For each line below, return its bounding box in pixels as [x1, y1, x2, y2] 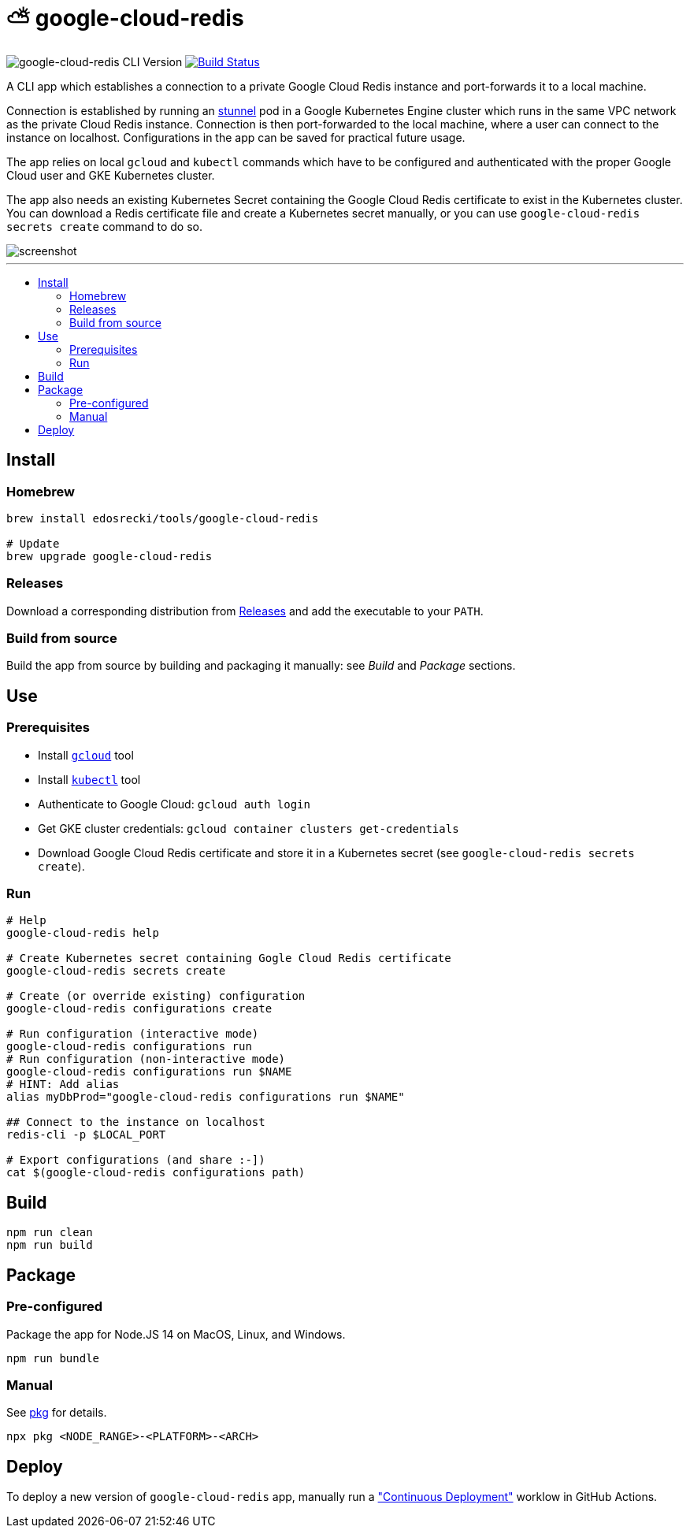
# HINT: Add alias [6, 1078, 120, 1091]
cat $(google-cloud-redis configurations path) [6, 1166, 306, 1179]
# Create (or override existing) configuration [6, 990, 306, 1003]
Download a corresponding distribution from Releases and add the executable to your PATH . [6, 604, 484, 618]
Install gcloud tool [38, 748, 134, 762]
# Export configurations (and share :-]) [6, 1153, 265, 1167]
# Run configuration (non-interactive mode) [6, 1053, 286, 1066]
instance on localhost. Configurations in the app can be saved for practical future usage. [6, 130, 466, 144]
